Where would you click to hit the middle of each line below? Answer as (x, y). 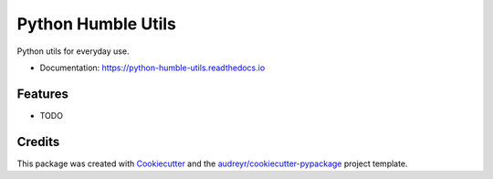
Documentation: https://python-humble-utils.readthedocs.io (152, 68)
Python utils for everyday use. (73, 51)
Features (42, 94)
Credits (38, 142)
